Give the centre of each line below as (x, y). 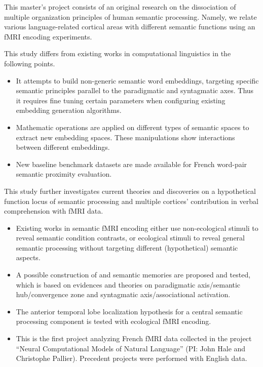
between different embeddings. (63, 147)
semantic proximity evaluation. (64, 174)
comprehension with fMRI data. (54, 211)
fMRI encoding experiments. (48, 36)
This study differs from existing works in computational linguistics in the (118, 53)
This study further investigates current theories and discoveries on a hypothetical (130, 191)
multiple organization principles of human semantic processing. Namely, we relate (130, 16)
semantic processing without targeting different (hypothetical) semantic (127, 247)
